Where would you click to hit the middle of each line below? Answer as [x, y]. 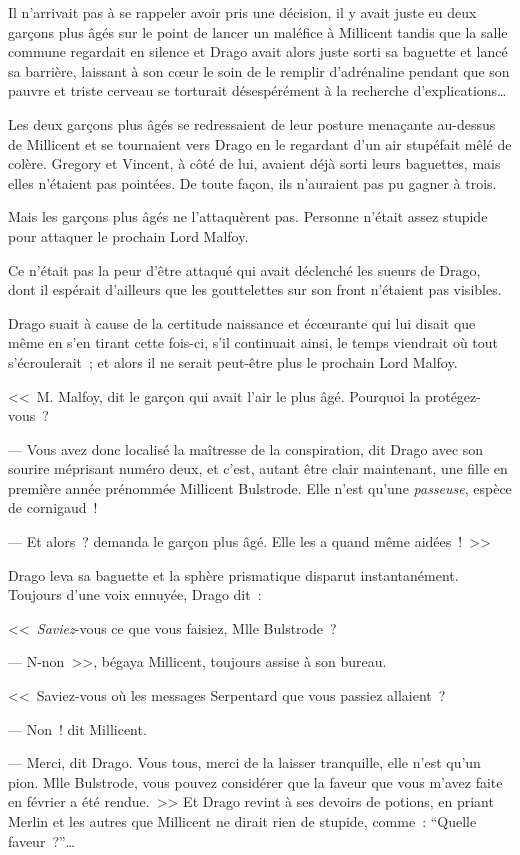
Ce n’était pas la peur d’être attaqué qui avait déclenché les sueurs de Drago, [244, 269]
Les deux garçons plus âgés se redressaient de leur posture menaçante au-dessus [252, 123]
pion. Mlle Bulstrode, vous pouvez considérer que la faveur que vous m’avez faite [255, 781]
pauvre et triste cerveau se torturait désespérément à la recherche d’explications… [257, 90]
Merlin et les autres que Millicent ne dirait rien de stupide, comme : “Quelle [242, 821]
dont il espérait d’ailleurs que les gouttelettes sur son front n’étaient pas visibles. [255, 289]
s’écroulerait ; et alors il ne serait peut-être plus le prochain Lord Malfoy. [233, 361]
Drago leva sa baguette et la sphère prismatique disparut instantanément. [233, 574]
